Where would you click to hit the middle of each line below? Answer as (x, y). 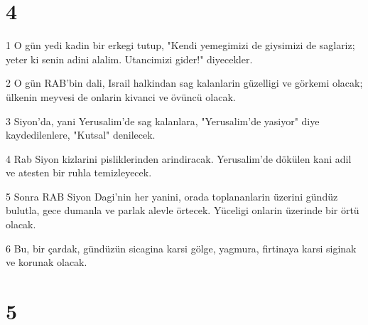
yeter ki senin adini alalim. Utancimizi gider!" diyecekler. (129, 59)
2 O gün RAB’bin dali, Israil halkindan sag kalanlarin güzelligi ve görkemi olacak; (184, 83)
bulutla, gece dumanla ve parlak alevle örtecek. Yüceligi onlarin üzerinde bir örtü (183, 210)
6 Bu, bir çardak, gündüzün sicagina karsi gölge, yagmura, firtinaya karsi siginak (181, 248)
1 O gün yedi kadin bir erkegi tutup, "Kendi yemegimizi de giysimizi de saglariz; (180, 45)
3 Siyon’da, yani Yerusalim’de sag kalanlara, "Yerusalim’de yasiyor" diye (163, 121)
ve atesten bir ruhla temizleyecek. (79, 172)
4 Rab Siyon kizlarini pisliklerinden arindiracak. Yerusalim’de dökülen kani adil (179, 158)
